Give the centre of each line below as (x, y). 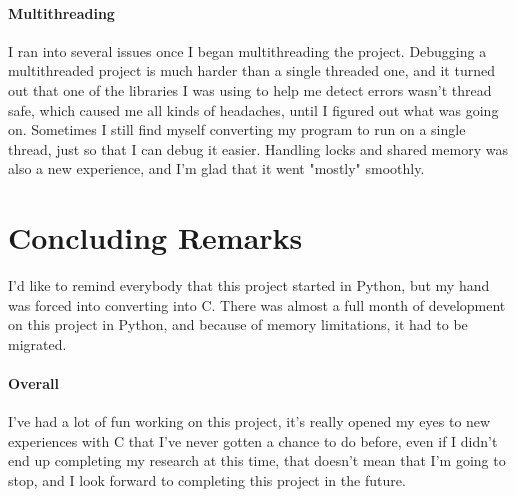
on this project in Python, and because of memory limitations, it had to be (238, 324)
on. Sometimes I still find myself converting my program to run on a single (237, 129)
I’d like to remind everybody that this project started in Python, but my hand (249, 285)
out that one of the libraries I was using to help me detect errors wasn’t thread (250, 89)
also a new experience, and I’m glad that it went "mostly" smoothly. (216, 168)
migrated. (37, 343)
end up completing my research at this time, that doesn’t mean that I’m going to (257, 460)
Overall (33, 383)
